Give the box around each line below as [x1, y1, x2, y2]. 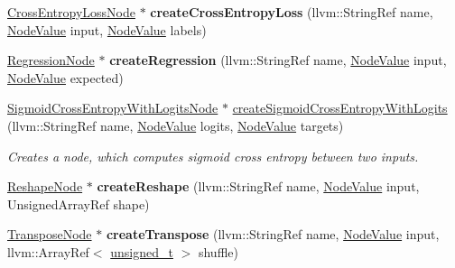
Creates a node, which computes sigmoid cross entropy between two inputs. [7, 146, 419, 165]
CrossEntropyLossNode [7, 3, 135, 21]
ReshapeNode [7, 177, 83, 196]
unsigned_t [110, 242, 173, 261]
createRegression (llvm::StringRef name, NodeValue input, [109, 51, 447, 69]
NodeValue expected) [7, 68, 124, 87]
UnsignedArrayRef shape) [7, 194, 150, 213]
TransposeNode [7, 225, 92, 244]
